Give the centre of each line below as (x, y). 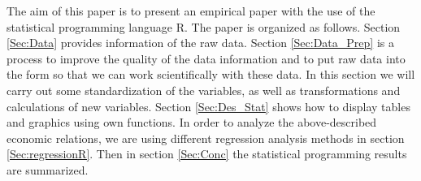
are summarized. (48, 169)
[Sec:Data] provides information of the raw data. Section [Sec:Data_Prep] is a (200, 43)
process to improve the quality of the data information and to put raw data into (206, 58)
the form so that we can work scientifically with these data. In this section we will (211, 74)
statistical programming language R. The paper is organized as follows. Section (204, 26)
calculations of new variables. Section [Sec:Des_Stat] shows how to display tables (208, 106)
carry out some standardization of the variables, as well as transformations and (204, 90)
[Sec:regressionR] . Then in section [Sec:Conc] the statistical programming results (207, 154)
